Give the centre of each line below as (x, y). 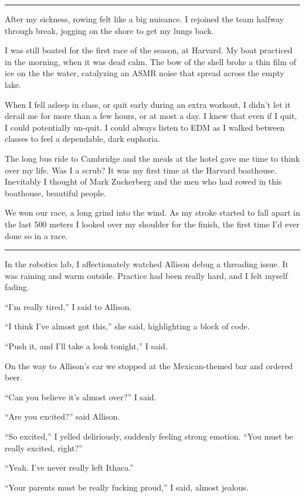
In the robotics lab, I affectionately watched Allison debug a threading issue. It (147, 264)
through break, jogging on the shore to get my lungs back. (109, 30)
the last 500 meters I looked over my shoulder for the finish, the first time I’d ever (152, 224)
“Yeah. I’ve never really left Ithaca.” (69, 467)
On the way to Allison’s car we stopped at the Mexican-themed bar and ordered (149, 365)
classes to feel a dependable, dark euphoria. (83, 139)
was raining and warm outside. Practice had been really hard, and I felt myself (146, 275)
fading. (17, 287)
